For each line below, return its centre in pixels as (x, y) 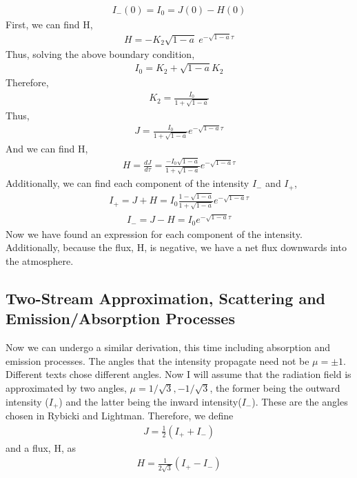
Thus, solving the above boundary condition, (100, 53)
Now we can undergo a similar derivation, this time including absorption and (168, 347)
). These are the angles (300, 401)
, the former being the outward (275, 387)
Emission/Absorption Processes (120, 318)
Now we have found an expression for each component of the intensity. (154, 233)
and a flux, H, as (41, 447)
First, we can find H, (49, 24)
